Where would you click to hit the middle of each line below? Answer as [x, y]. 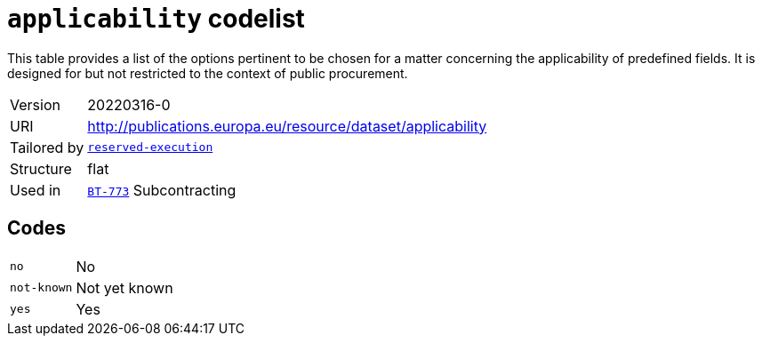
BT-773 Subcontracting [162, 190]
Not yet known [124, 287]
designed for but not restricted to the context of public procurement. [208, 73]
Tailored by [47, 147]
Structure [41, 168]
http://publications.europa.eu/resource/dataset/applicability [287, 126]
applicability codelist [156, 19]
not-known [41, 288]
